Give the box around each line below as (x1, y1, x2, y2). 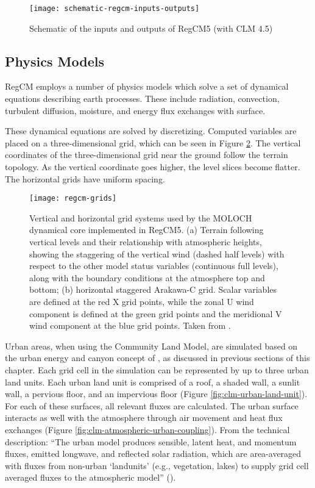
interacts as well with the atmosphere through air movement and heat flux (5, 411, 283, 424)
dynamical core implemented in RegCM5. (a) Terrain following (29, 223, 264, 236)
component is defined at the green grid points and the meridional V (29, 307, 282, 320)
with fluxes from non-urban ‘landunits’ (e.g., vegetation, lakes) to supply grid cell (5, 459, 309, 472)
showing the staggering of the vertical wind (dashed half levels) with (29, 247, 285, 260)
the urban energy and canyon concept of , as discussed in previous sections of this (5, 351, 310, 364)
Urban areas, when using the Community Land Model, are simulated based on (5, 339, 298, 352)
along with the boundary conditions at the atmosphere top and (29, 271, 265, 284)
